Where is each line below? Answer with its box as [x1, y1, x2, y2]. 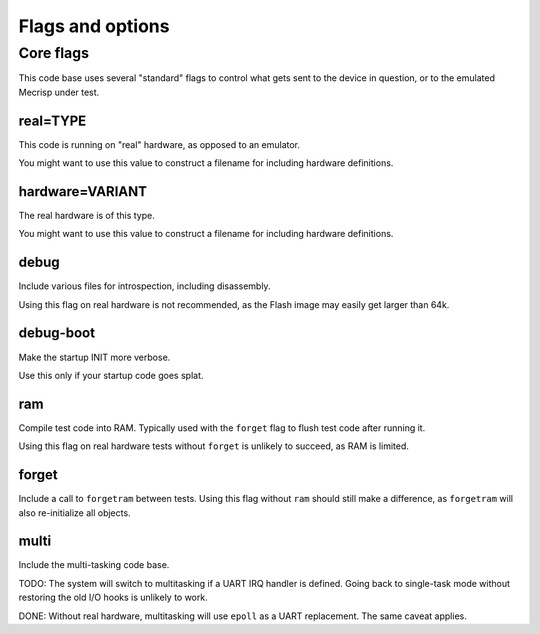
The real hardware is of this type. [18, 209, 155, 221]
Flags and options [18, 15, 170, 37]
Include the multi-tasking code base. [18, 559, 170, 571]
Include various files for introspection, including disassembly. [18, 280, 271, 292]
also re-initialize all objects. [18, 506, 131, 519]
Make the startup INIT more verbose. [18, 351, 171, 363]
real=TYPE [18, 112, 87, 129]
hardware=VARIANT [18, 183, 147, 200]
